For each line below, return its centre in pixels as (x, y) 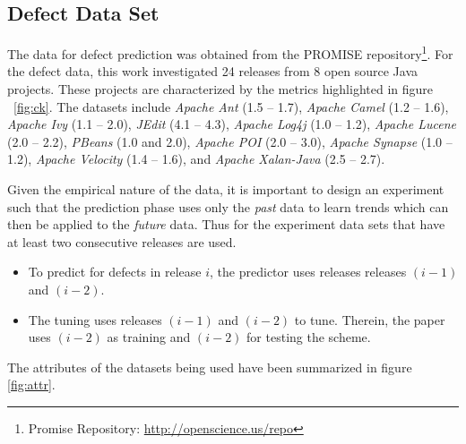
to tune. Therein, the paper (370, 319)
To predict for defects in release (115, 272)
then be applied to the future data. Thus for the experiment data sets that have (226, 224)
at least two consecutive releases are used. (122, 241)
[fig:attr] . (31, 384)
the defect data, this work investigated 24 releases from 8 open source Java (213, 71)
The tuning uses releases (95, 319)
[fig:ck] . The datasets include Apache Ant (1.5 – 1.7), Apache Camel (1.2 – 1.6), (231, 106)
